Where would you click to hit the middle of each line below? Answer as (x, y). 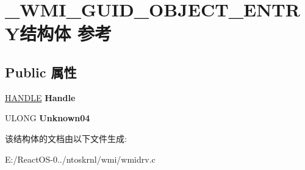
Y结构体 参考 (59, 33)
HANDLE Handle (40, 97)
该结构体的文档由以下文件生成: (66, 138)
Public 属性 (41, 72)
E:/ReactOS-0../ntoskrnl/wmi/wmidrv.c (80, 159)
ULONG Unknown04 (48, 118)
